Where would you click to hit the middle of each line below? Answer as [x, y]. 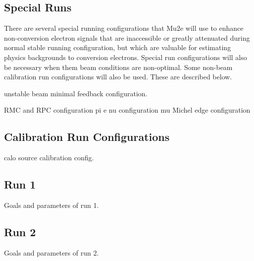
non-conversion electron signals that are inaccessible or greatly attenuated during [127, 37]
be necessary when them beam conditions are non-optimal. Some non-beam [118, 67]
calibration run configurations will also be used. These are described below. [118, 77]
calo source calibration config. [49, 158]
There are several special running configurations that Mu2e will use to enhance [124, 28]
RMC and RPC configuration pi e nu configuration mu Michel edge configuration [127, 110]
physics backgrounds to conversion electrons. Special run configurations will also [126, 57]
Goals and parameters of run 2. [51, 252]
